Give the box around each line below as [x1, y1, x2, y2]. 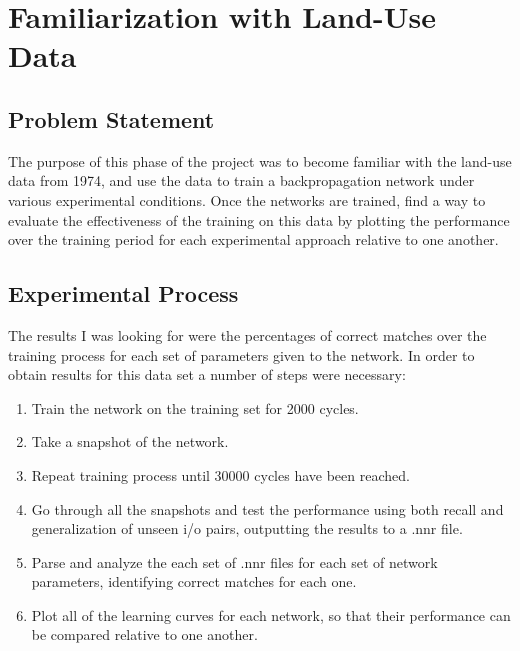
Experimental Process [8, 278, 239, 309]
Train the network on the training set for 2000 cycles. [31, 397, 359, 418]
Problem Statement [8, 103, 215, 134]
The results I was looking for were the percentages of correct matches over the [8, 324, 487, 345]
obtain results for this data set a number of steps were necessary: [8, 364, 406, 385]
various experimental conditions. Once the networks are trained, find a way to [8, 189, 486, 210]
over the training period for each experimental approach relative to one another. [8, 229, 499, 250]
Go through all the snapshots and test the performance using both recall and [31, 498, 504, 519]
